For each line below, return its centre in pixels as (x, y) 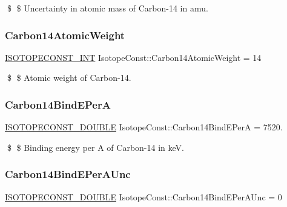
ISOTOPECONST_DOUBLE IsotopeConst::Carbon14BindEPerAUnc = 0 (143, 196)
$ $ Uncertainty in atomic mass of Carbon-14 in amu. (107, 8)
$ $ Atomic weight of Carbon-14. (69, 78)
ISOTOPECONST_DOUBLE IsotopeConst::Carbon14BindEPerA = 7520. (144, 127)
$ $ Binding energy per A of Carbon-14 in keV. (95, 147)
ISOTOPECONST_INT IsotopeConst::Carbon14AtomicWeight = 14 (133, 57)
